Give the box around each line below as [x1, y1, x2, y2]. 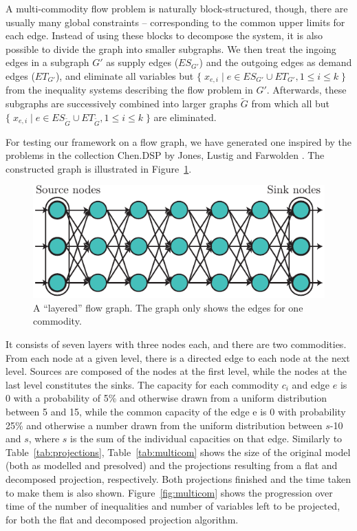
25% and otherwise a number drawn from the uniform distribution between [6, 418, 323, 432]
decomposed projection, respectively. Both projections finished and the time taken [6, 471, 351, 486]
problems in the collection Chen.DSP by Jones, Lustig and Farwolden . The [6, 148, 325, 162]
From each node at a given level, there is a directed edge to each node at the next [6, 350, 350, 365]
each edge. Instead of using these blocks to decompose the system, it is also [6, 28, 323, 43]
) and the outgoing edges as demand [199, 55, 352, 69]
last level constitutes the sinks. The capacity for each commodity [6, 377, 279, 391]
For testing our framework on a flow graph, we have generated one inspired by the [6, 134, 352, 149]
